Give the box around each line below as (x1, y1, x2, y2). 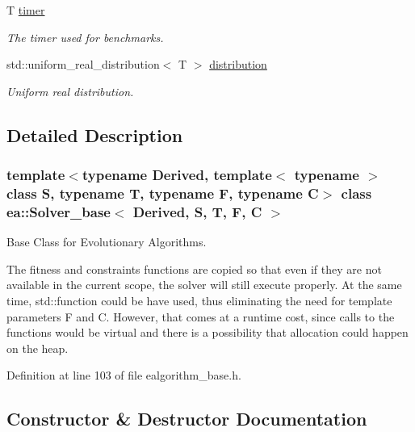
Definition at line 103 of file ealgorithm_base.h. (6, 367, 241, 384)
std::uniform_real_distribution (6, 56, 160, 73)
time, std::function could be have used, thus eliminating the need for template (6, 292, 392, 308)
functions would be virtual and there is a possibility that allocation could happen (6, 324, 409, 341)
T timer (6, 2, 45, 18)
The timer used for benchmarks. (6, 28, 164, 45)
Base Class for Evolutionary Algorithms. (6, 233, 207, 250)
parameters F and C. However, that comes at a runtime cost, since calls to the (6, 308, 395, 325)
